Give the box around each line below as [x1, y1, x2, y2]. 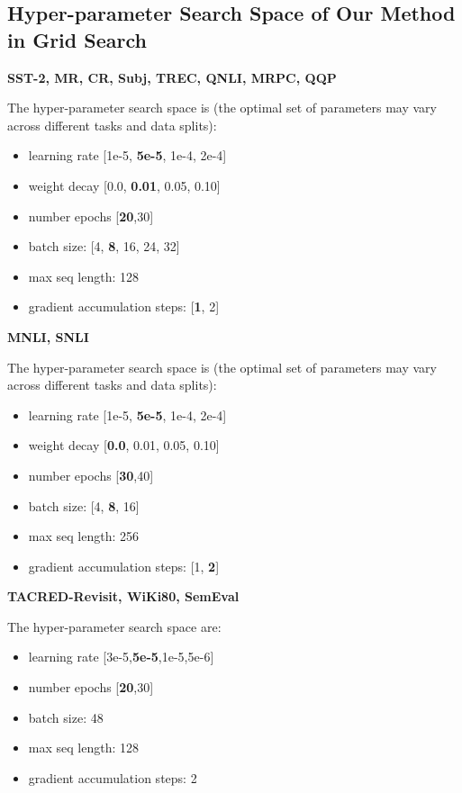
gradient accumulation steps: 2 [28, 768, 197, 787]
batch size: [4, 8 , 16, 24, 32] [28, 237, 180, 256]
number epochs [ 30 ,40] [28, 465, 154, 484]
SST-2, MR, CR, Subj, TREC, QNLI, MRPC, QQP [7, 68, 337, 86]
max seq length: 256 [28, 527, 139, 545]
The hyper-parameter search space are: [7, 617, 222, 635]
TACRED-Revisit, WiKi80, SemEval [7, 587, 240, 606]
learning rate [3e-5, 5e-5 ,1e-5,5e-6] [28, 647, 214, 666]
